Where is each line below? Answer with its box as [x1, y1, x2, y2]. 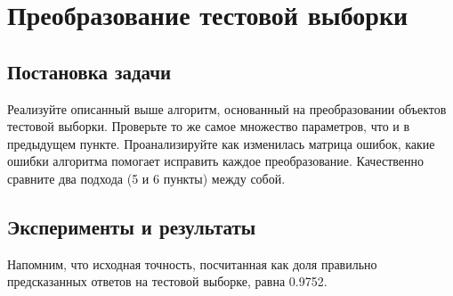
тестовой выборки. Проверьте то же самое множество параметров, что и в [7, 117, 410, 136]
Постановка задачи [7, 57, 172, 85]
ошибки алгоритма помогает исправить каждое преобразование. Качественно [7, 152, 425, 170]
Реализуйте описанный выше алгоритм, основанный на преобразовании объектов [7, 99, 447, 118]
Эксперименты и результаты [7, 212, 256, 240]
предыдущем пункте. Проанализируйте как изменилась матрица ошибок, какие [7, 134, 435, 152]
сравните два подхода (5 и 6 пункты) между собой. [7, 169, 286, 187]
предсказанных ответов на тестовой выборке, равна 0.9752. [7, 272, 328, 291]
